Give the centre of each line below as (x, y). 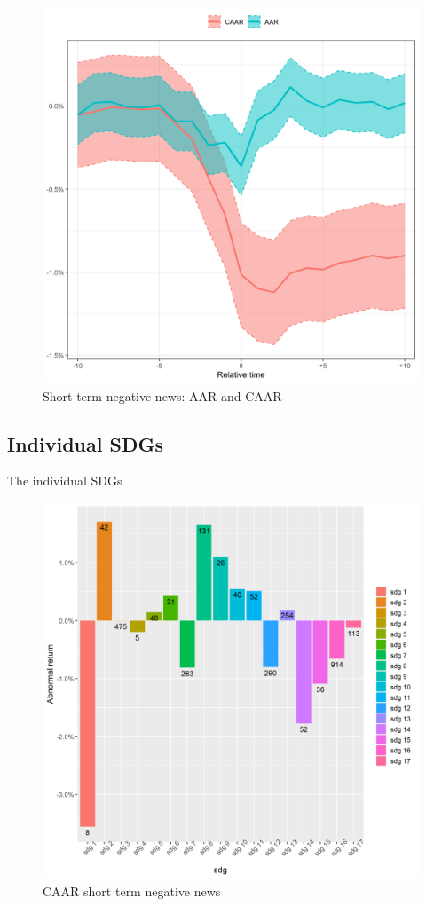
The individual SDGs (65, 481)
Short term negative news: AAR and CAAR (162, 395)
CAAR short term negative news (132, 890)
